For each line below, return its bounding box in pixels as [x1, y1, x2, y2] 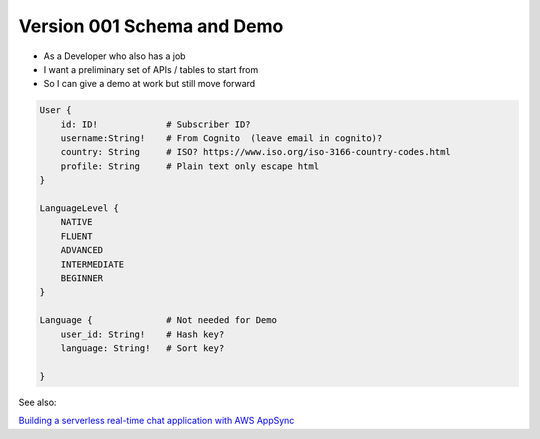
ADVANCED [60, 245, 104, 256]
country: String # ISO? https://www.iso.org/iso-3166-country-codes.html [60, 146, 452, 158]
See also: [18, 396, 57, 408]
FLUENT [60, 230, 93, 242]
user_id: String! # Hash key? [60, 328, 225, 340]
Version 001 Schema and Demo [18, 15, 284, 37]
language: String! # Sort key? [60, 342, 225, 354]
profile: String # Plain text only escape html [60, 160, 320, 172]
